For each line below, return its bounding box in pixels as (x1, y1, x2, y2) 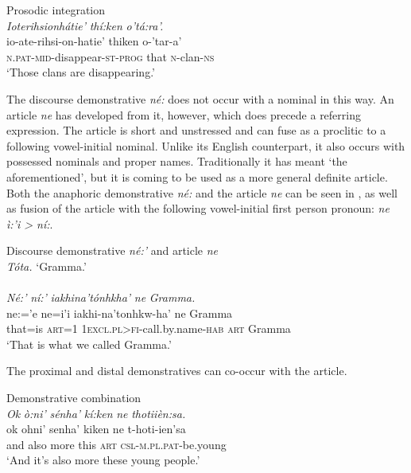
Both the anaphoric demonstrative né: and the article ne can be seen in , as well (6, 184, 397, 201)
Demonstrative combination (6, 389, 142, 406)
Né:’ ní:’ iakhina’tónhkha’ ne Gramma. (6, 289, 196, 306)
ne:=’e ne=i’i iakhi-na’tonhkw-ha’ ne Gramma (6, 304, 233, 321)
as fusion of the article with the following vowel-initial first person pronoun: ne (6, 200, 390, 217)
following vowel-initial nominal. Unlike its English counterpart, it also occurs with (6, 137, 405, 154)
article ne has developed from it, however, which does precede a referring (6, 106, 361, 123)
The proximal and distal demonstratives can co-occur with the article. (6, 362, 347, 379)
